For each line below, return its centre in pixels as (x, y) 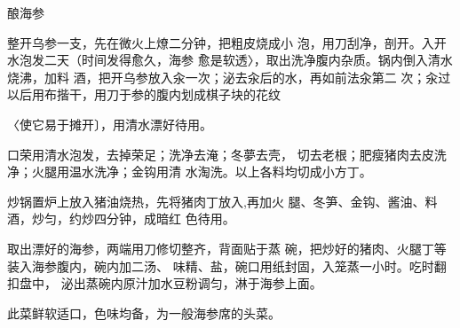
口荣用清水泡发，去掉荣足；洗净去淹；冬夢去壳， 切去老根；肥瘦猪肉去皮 (221, 154)
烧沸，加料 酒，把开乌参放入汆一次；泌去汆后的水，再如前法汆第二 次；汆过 (229, 77)
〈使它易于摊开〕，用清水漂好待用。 (110, 124)
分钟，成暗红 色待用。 (171, 219)
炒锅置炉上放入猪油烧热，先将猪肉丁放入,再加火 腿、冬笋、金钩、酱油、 (216, 201)
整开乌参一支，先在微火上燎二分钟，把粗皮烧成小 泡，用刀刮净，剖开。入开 (227, 42)
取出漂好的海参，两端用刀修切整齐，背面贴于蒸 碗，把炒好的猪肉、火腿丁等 (227, 248)
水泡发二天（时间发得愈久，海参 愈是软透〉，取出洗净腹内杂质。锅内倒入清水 (230, 60)
